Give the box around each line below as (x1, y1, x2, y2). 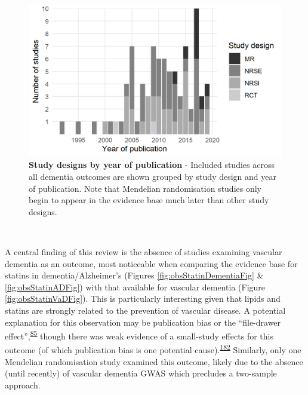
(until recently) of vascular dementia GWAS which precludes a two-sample (5, 367, 277, 379)
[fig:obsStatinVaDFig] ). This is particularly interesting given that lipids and (5, 292, 281, 305)
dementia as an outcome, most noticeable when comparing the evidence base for (5, 257, 298, 270)
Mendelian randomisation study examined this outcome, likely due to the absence (5, 355, 303, 368)
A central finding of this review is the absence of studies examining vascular (5, 245, 282, 258)
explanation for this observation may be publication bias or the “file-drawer (5, 316, 281, 328)
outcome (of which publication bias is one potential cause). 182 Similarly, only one (5, 342, 301, 356)
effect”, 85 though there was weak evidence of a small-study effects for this (5, 328, 273, 342)
